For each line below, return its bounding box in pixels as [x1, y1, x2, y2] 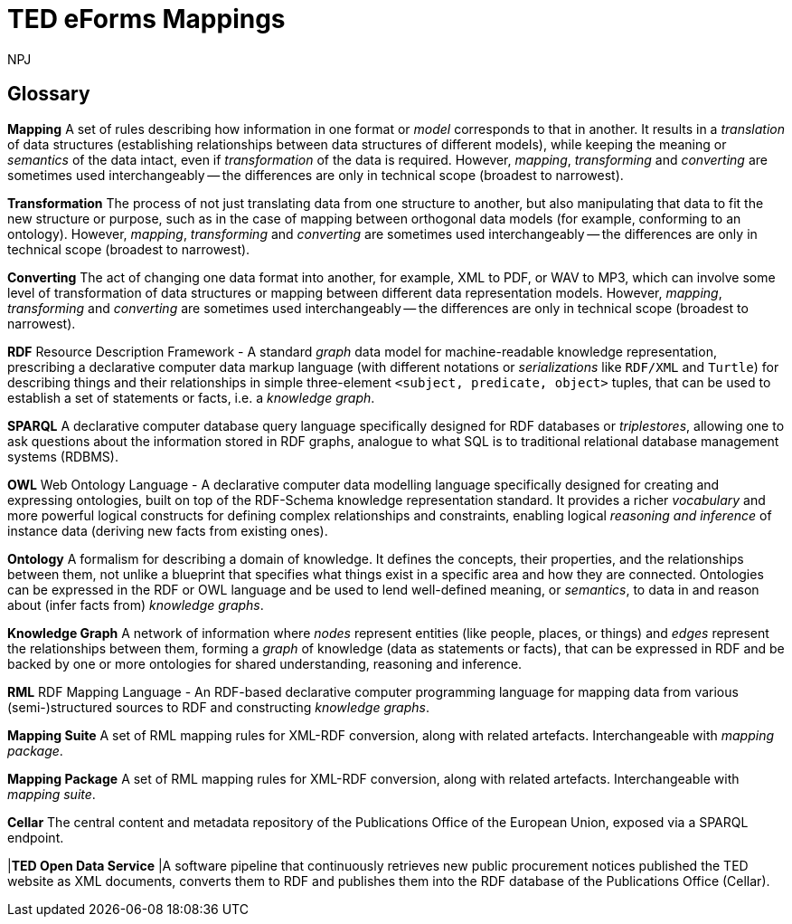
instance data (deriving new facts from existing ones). [7, 522, 328, 538]
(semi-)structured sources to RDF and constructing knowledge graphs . [7, 699, 429, 715]
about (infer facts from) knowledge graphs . [7, 596, 264, 613]
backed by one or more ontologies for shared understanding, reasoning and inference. [7, 655, 523, 672]
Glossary [7, 82, 90, 106]
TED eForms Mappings [7, 4, 286, 34]
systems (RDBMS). [7, 448, 118, 464]
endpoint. [7, 829, 64, 845]
